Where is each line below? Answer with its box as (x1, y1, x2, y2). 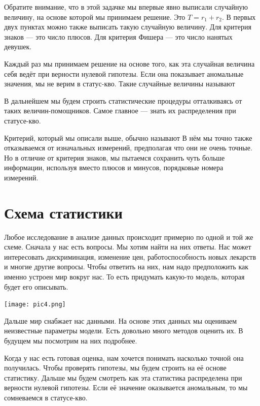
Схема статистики (4, 202, 123, 223)
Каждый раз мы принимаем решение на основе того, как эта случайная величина (4, 58, 255, 69)
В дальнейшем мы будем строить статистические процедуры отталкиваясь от (4, 95, 242, 106)
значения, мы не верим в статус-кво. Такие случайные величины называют (4, 78, 235, 89)
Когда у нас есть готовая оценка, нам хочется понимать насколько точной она (4, 352, 244, 363)
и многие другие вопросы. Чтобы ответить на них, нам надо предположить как (4, 261, 249, 272)
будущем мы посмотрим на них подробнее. (4, 335, 137, 346)
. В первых (222, 11, 256, 22)
